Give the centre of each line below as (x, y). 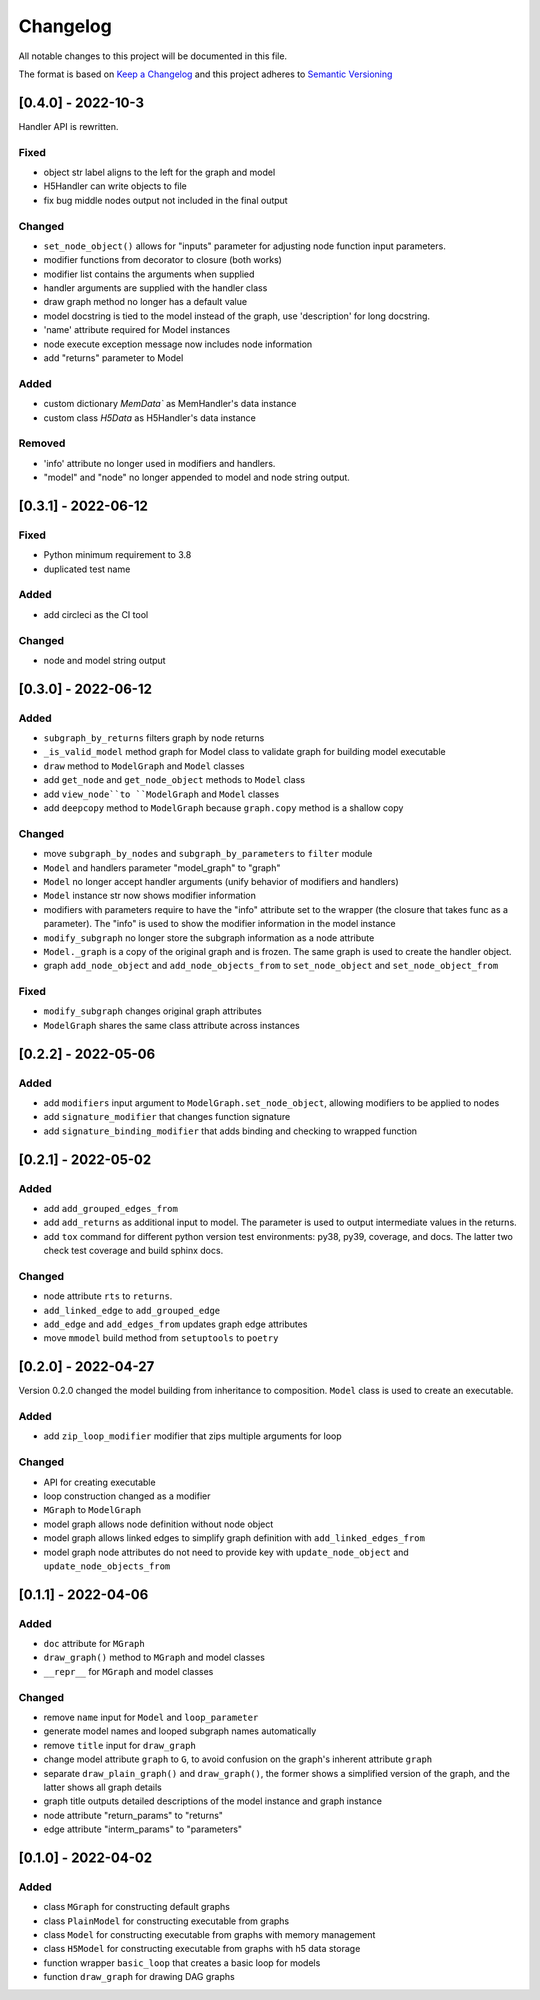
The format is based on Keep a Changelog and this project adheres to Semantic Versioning (205, 74)
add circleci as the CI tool (96, 614)
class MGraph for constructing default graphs (136, 1907)
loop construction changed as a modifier (127, 1496)
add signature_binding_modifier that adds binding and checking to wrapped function (230, 1131)
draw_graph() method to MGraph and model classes (154, 1657)
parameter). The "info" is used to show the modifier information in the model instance (219, 924)
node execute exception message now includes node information (178, 344)
